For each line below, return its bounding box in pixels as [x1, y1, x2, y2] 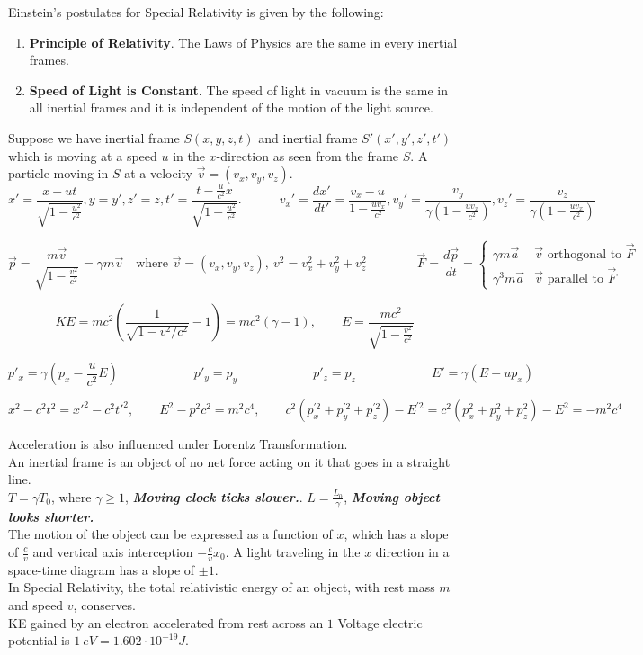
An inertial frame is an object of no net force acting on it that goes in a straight [8, 452, 451, 471]
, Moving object [344, 487, 440, 506]
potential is [8, 631, 70, 650]
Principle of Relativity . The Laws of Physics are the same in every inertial [29, 32, 458, 51]
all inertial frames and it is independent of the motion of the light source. [29, 98, 433, 117]
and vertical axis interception [32, 543, 193, 561]
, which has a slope [344, 525, 449, 543]
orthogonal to [547, 247, 622, 261]
